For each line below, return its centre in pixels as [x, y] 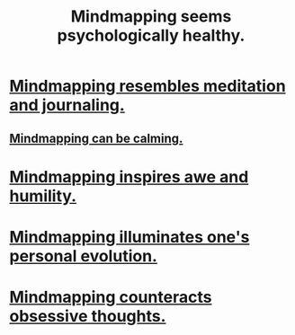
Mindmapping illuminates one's [130, 237]
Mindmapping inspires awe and [129, 176]
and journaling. [67, 106]
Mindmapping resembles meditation [147, 86]
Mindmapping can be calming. [96, 138]
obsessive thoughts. [88, 317]
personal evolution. [83, 256]
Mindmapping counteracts [111, 297]
